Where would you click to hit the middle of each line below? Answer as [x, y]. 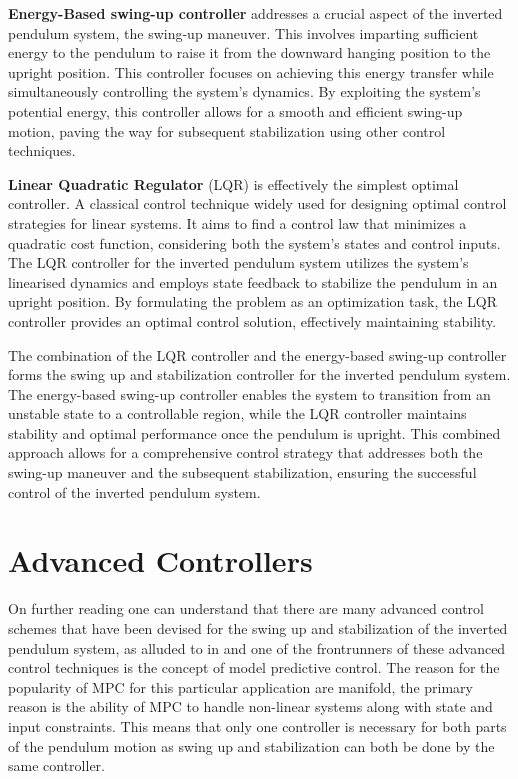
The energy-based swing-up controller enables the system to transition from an [249, 393]
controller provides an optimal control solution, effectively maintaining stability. [252, 320]
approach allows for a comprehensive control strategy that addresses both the [245, 452]
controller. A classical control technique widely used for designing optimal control [257, 203]
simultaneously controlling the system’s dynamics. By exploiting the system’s [244, 91]
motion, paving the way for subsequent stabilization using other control [227, 130]
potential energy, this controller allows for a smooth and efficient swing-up [235, 110]
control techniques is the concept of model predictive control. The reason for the [254, 667]
